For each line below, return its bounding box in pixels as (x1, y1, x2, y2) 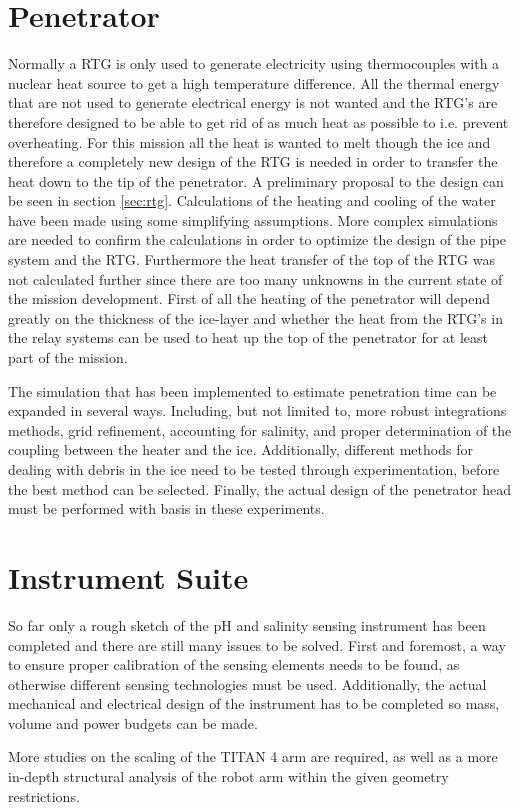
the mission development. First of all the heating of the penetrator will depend (8, 288, 491, 309)
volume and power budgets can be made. (8, 712, 258, 733)
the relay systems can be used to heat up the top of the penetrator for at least (8, 327, 489, 348)
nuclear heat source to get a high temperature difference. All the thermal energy (8, 72, 500, 93)
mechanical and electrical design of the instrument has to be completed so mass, (8, 693, 500, 714)
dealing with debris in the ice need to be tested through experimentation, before (8, 459, 500, 479)
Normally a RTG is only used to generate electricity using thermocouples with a (8, 53, 500, 74)
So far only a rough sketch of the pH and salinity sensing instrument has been (8, 614, 486, 635)
